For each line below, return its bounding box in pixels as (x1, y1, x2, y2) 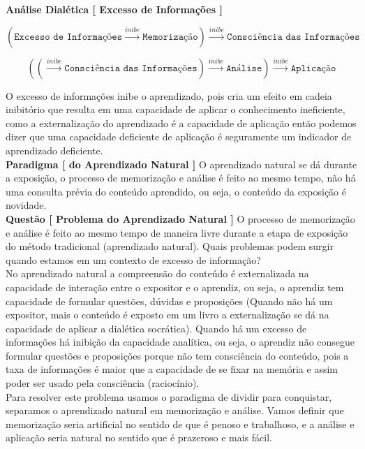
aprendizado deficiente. (6, 142, 103, 157)
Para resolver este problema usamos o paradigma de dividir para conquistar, (6, 389, 332, 404)
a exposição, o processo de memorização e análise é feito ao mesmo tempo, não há (6, 170, 356, 185)
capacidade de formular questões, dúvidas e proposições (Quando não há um (6, 293, 333, 308)
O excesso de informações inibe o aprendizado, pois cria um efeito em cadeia (6, 88, 332, 103)
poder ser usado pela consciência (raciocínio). (6, 376, 200, 390)
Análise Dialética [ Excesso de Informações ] (6, 2, 223, 16)
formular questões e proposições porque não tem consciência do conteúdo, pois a (6, 348, 349, 362)
